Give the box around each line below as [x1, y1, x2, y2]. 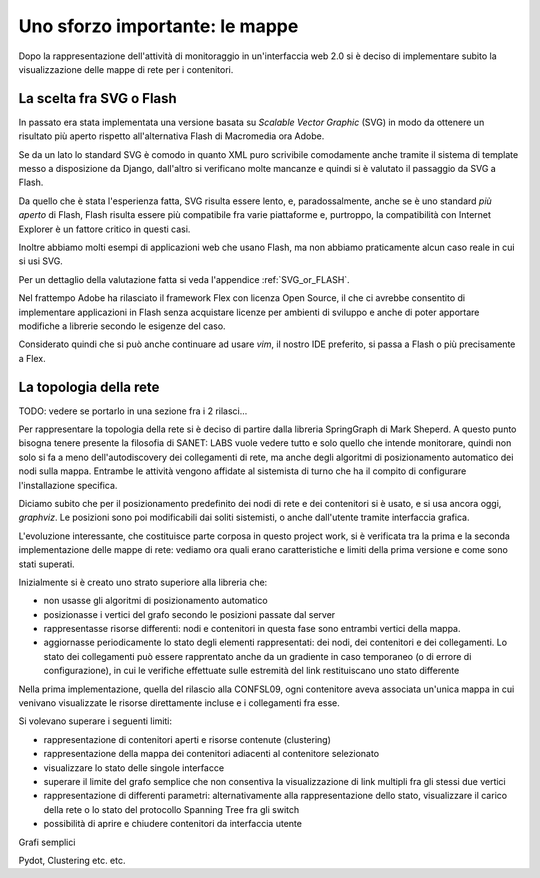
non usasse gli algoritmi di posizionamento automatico [43, 595, 269, 607]
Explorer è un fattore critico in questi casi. [18, 223, 191, 235]
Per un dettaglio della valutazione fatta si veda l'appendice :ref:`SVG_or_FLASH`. [18, 273, 350, 285]
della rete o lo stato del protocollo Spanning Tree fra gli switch [43, 803, 300, 815]
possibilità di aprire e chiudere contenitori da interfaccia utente [43, 818, 302, 830]
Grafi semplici [18, 836, 76, 848]
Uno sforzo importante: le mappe [18, 15, 299, 37]
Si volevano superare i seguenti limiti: [18, 715, 173, 727]
